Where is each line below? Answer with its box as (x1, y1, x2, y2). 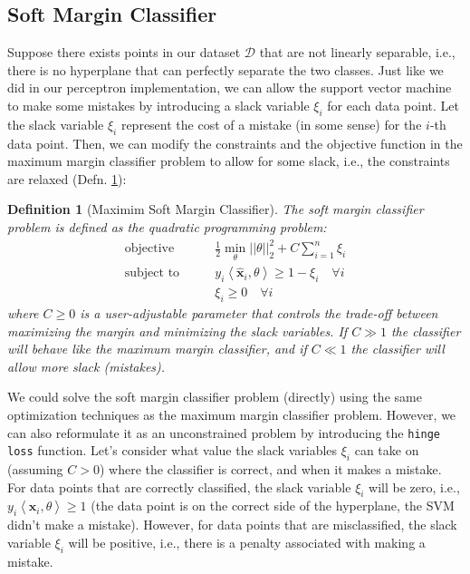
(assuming (7, 459, 63, 478)
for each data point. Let (327, 95, 459, 114)
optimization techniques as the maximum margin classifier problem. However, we (7, 404, 456, 423)
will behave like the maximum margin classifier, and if (7, 339, 307, 358)
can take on (354, 441, 419, 460)
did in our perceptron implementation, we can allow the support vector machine (7, 78, 452, 97)
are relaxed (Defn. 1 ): (7, 169, 127, 188)
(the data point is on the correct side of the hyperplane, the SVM (91, 496, 455, 515)
